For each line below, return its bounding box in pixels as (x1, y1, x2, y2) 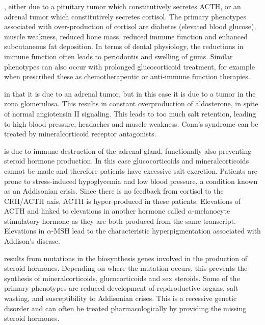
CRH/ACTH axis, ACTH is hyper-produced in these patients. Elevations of (4, 195, 241, 206)
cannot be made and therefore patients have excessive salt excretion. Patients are (4, 165, 257, 176)
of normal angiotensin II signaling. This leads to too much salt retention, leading (4, 108, 256, 119)
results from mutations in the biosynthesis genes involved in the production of (4, 252, 248, 263)
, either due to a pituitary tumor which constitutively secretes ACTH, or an (4, 1, 241, 11)
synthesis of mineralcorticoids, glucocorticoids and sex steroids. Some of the (4, 272, 240, 283)
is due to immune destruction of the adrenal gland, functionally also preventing (4, 145, 252, 156)
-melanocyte (192, 205, 230, 216)
